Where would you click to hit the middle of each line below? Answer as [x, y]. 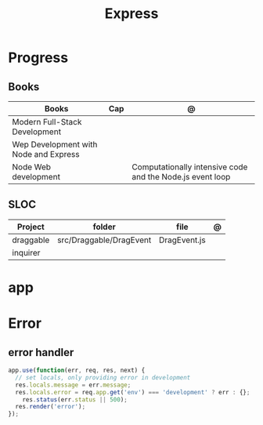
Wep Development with [55, 144]
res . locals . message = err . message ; [73, 385]
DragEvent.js [182, 240]
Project [31, 227]
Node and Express [46, 154]
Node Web [32, 167]
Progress [38, 58]
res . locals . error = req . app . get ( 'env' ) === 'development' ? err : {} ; [133, 392]
